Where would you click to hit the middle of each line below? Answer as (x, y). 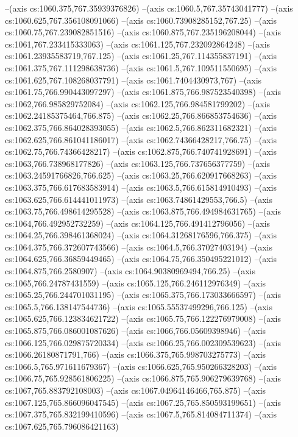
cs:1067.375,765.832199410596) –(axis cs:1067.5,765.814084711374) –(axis (141, 414)
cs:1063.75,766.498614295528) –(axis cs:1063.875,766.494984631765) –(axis (143, 211)
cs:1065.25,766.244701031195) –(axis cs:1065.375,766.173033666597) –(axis (143, 295)
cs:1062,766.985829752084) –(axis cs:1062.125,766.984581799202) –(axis (138, 103)
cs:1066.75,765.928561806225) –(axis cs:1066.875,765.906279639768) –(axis (143, 378)
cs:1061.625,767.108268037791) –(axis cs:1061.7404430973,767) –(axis (133, 80)
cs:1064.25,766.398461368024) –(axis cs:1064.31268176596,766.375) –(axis (141, 235)
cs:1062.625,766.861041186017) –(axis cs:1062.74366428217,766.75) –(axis (141, 139)
